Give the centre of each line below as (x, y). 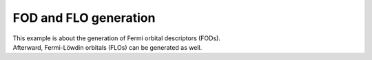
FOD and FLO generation (84, 18)
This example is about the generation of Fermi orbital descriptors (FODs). (116, 38)
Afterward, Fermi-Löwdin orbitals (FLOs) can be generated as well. (107, 47)
